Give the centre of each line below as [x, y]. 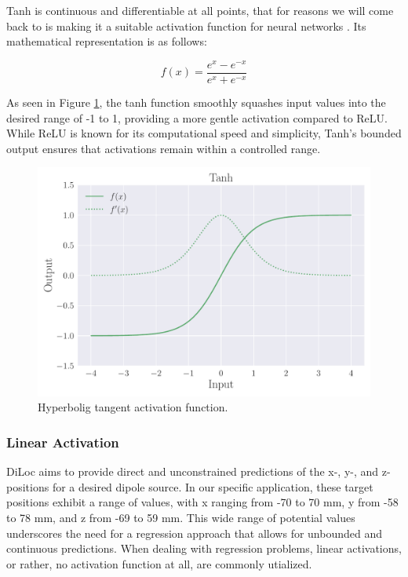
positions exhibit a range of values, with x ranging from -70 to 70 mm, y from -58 [202, 502]
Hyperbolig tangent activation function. [133, 407]
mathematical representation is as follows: [107, 41]
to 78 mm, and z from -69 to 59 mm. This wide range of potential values [181, 517]
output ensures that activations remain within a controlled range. [164, 148]
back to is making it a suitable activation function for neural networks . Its [186, 26]
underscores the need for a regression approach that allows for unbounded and [195, 533]
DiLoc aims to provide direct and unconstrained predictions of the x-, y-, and [193, 471]
